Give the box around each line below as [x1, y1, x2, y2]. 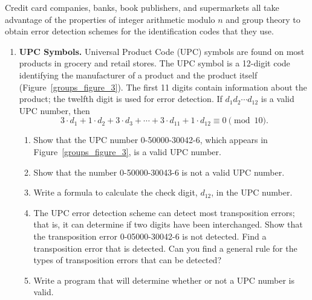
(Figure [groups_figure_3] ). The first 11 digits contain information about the [19, 80, 307, 93]
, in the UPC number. [211, 186, 293, 199]
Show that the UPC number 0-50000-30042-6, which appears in [33, 133, 268, 146]
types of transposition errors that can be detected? [33, 254, 222, 266]
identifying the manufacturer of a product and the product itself [19, 68, 258, 81]
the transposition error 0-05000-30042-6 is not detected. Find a [33, 229, 267, 242]
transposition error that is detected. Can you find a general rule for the [33, 241, 297, 254]
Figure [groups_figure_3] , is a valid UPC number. [33, 145, 221, 158]
